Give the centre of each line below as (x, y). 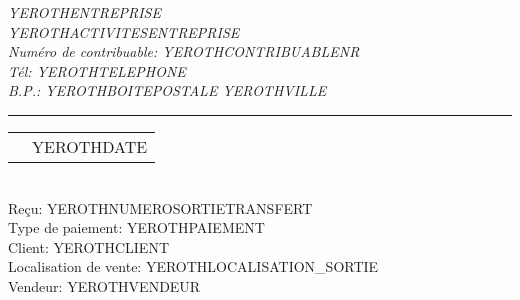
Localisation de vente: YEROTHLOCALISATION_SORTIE (193, 266)
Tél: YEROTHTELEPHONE (97, 70)
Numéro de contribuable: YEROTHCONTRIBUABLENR (184, 51)
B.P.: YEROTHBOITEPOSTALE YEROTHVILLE (167, 90)
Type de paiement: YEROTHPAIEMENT (136, 227)
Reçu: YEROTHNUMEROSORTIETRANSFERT (160, 207)
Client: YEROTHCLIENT (88, 246)
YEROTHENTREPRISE (84, 12)
